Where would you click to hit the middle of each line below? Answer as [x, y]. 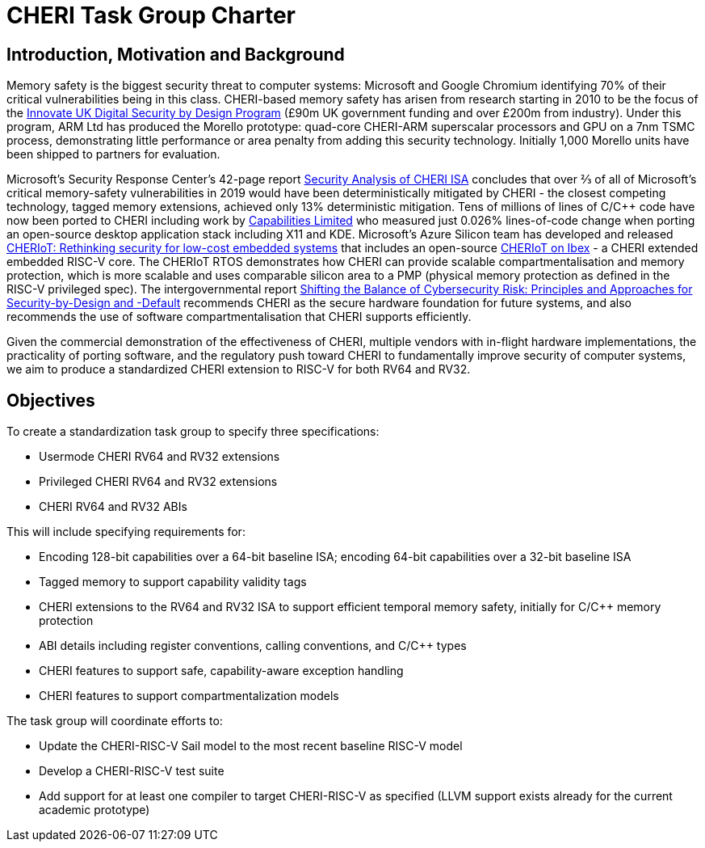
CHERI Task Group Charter [151, 15]
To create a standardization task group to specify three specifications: [193, 432]
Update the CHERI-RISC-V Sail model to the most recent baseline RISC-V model [251, 746]
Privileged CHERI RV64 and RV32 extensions [158, 482]
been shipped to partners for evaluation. [113, 154]
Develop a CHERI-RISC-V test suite [132, 771]
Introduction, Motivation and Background [176, 54]
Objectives [51, 400]
